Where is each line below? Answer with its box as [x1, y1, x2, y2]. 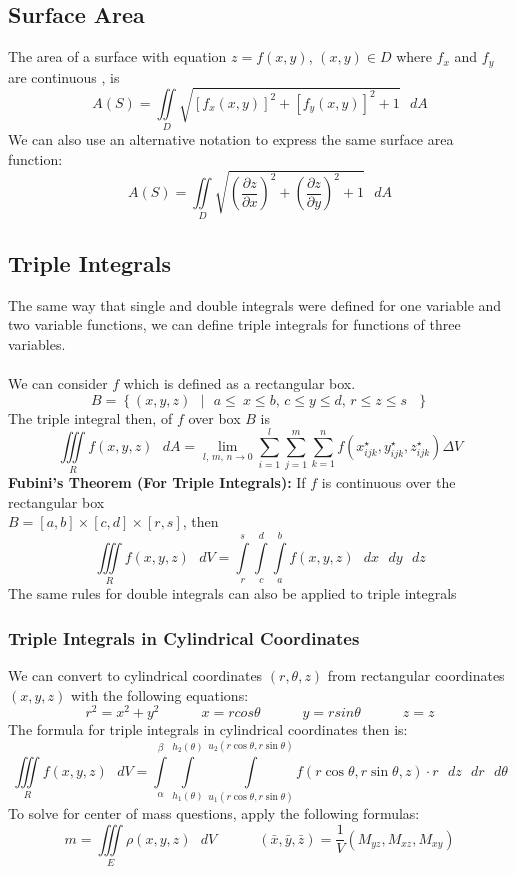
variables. [8, 333, 66, 354]
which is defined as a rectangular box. [123, 372, 356, 393]
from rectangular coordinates [327, 665, 505, 686]
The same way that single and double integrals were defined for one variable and [8, 294, 502, 315]
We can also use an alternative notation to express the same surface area [8, 129, 454, 150]
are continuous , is [8, 66, 120, 87]
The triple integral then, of [8, 407, 173, 428]
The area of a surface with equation [8, 46, 227, 67]
